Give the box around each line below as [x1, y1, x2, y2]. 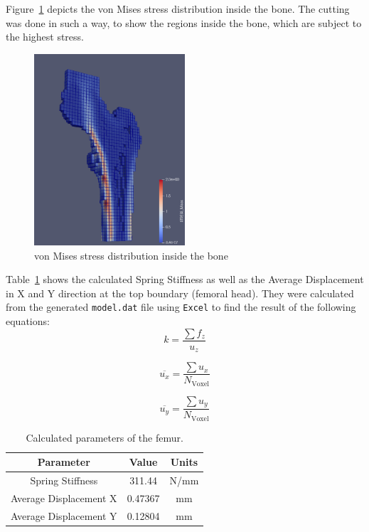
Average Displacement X [11, 490, 117, 505]
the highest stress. [6, 29, 84, 44]
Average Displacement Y [11, 508, 117, 523]
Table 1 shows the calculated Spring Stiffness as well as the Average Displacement [6, 272, 364, 287]
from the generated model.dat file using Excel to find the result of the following [6, 299, 356, 314]
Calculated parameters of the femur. [26, 430, 183, 445]
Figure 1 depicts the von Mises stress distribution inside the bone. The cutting [6, 1, 350, 16]
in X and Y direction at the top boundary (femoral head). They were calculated [6, 285, 354, 300]
